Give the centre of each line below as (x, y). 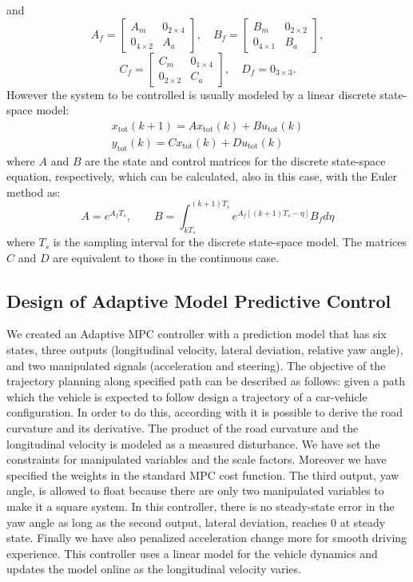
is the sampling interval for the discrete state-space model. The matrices (230, 242)
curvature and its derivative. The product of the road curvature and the (183, 428)
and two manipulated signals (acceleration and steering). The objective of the (196, 365)
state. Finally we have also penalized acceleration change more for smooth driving (207, 538)
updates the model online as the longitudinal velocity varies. (154, 569)
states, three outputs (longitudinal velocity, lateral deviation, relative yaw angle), (205, 350)
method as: (34, 191)
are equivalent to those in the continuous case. (166, 257)
